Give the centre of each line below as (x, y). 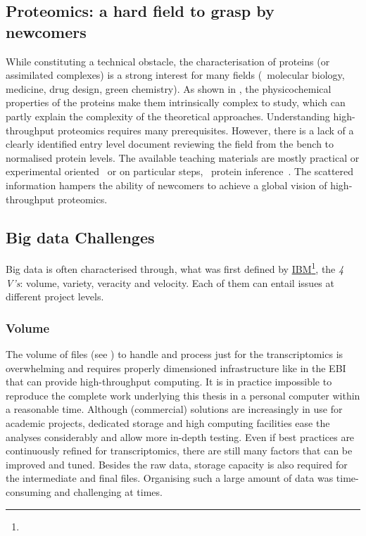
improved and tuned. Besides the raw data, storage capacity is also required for (177, 464)
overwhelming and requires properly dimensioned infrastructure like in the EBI (176, 368)
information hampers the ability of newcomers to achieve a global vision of (166, 185)
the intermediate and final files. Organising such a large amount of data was (170, 478)
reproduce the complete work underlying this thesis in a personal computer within (183, 395)
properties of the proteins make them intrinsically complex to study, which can (176, 102)
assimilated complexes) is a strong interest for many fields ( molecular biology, (175, 75)
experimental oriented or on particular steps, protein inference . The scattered (180, 171)
